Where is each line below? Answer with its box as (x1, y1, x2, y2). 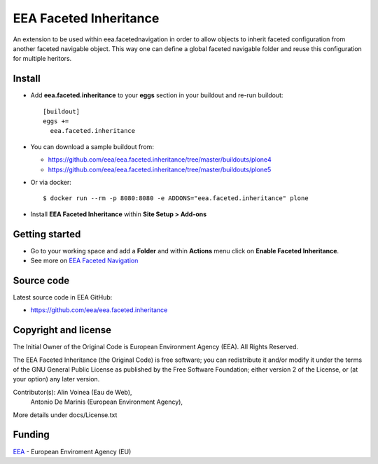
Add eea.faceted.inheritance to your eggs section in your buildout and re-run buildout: (30, 91, 283, 99)
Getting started (13, 228, 81, 240)
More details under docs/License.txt (13, 410, 118, 419)
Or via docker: (30, 178, 71, 186)
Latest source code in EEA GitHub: (13, 293, 113, 301)
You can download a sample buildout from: (30, 142, 154, 150)
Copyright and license (13, 324, 112, 336)
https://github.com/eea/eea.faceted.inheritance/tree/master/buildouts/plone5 (48, 165, 272, 174)
